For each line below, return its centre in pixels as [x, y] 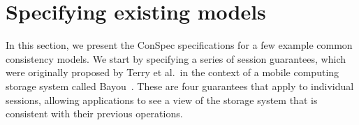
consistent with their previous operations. [94, 113]
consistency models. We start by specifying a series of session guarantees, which [176, 58]
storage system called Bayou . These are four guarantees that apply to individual [180, 86]
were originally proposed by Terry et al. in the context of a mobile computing [173, 72]
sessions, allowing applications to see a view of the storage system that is [162, 100]
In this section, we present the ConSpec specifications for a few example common [179, 45]
